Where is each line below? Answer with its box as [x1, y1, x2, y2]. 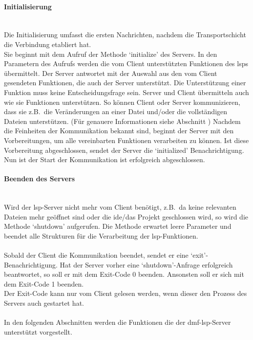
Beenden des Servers [4, 173, 75, 184]
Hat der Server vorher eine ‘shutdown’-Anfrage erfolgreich [60, 259, 233, 269]
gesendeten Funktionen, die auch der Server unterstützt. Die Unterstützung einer [4, 77, 246, 88]
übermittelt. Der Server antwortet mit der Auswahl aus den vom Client [4, 68, 217, 78]
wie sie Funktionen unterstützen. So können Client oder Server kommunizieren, [4, 97, 240, 107]
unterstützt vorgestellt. [4, 326, 72, 337]
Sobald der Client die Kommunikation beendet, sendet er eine [4, 250, 189, 260]
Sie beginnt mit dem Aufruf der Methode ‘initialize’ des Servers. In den [4, 49, 217, 59]
